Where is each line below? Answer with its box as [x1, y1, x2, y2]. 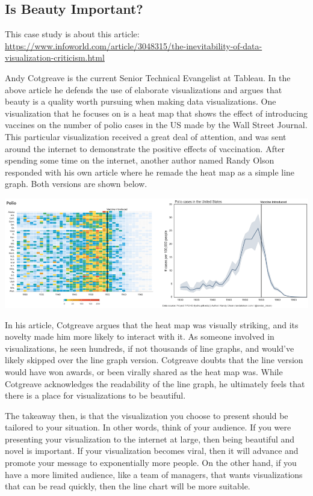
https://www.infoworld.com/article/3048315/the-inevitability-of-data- [5, 39, 262, 52]
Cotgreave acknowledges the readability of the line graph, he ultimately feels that [5, 377, 305, 390]
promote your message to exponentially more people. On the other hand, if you [5, 456, 297, 469]
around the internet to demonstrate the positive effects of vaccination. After [5, 142, 285, 155]
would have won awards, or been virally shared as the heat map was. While [5, 365, 283, 378]
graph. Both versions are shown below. [5, 177, 147, 190]
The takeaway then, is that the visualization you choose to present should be [5, 409, 288, 421]
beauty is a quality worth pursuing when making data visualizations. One [5, 95, 276, 108]
